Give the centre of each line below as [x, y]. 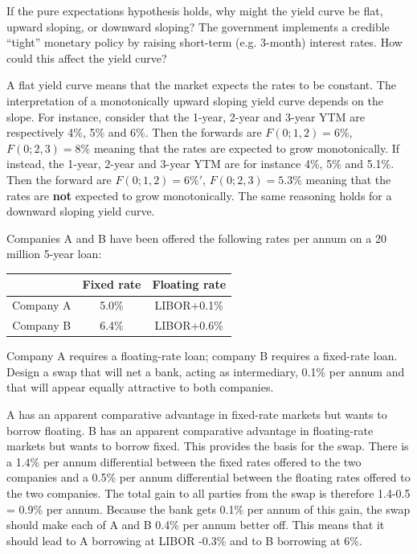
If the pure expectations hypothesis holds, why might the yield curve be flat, [195, 10]
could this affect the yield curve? [87, 57]
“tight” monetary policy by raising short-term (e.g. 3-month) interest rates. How [204, 42]
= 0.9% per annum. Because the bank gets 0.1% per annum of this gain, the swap [208, 509]
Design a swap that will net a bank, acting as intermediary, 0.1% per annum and [206, 371]
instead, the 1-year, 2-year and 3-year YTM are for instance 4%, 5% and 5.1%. [200, 164]
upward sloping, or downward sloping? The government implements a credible [198, 26]
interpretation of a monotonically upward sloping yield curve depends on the [195, 100]
